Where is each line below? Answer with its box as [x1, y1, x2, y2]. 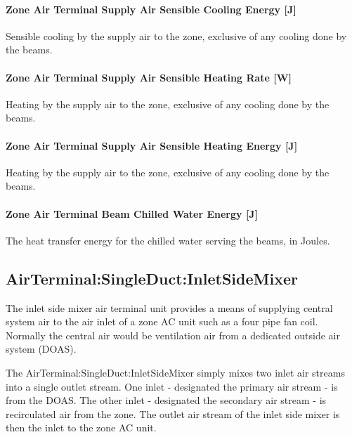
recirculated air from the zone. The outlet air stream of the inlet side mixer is [6, 406, 340, 421]
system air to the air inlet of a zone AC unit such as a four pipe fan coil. [6, 314, 318, 329]
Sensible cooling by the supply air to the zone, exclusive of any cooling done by [6, 28, 347, 43]
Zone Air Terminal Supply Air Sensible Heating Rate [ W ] [6, 70, 292, 84]
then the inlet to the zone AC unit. [6, 420, 157, 435]
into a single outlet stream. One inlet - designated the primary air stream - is [6, 379, 338, 393]
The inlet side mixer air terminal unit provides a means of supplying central [6, 300, 333, 315]
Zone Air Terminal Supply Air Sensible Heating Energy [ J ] [6, 138, 298, 152]
